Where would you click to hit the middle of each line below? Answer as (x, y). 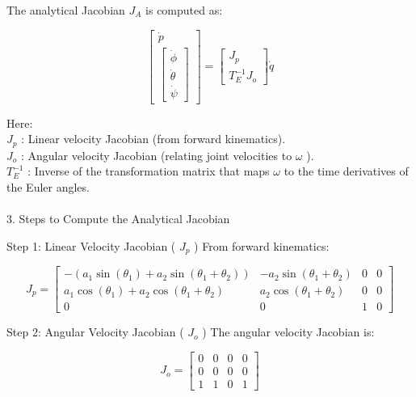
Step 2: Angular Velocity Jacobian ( (95, 332)
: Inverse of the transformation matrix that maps (149, 171)
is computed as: (184, 10)
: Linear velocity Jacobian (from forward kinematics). (153, 139)
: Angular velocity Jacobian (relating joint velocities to (156, 155)
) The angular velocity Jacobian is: (288, 332)
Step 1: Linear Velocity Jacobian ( (91, 245)
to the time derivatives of (346, 171)
